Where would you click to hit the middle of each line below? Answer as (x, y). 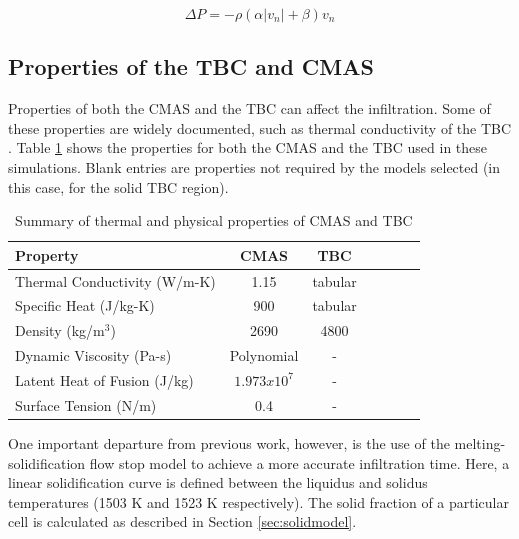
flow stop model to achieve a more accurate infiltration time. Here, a (299, 462)
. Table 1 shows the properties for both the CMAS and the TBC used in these (248, 147)
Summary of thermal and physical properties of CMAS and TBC (214, 220)
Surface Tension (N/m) (86, 404)
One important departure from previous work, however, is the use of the (229, 442)
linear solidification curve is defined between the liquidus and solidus (218, 482)
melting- (480, 442)
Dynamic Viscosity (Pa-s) (93, 355)
